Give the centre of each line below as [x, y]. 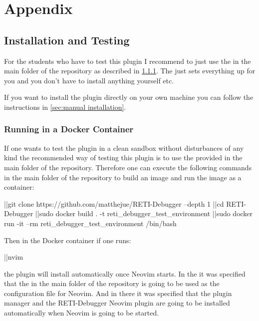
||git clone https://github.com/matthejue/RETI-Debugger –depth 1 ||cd [114, 203]
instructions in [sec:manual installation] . [65, 107]
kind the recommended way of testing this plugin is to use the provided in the [123, 158]
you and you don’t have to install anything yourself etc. [89, 80]
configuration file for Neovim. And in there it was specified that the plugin [118, 293]
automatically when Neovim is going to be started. [82, 313]
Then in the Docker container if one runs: [68, 240]
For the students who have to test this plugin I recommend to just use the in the [128, 61]
